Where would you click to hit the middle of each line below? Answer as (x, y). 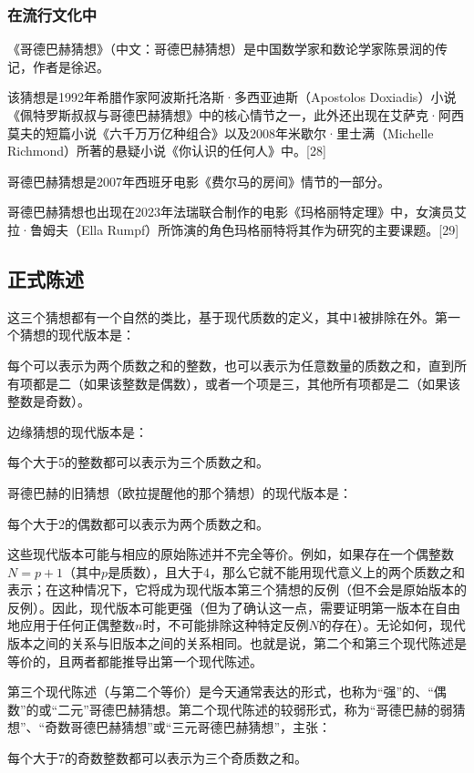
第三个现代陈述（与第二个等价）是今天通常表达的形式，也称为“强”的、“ (221, 692)
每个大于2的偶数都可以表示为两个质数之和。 (138, 523)
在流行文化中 (52, 14)
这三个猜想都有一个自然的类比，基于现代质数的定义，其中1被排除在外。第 (227, 316)
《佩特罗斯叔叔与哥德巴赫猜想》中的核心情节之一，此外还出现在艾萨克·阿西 (236, 115)
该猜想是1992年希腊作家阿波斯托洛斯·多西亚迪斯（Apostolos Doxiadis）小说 (232, 97)
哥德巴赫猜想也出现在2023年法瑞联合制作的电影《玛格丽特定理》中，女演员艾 (237, 212)
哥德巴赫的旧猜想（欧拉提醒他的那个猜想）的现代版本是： (180, 492)
